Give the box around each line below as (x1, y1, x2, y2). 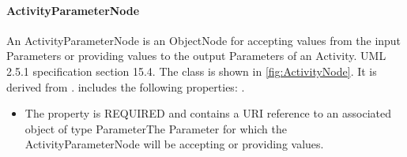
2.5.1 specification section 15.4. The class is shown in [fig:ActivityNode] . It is (6, 62, 377, 79)
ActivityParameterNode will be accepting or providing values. (24, 136, 324, 152)
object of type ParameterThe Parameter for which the (24, 120, 287, 136)
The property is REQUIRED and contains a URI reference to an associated (24, 105, 392, 121)
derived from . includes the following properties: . (6, 78, 245, 95)
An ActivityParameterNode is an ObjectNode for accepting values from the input (6, 32, 401, 48)
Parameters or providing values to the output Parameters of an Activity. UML (6, 47, 386, 64)
